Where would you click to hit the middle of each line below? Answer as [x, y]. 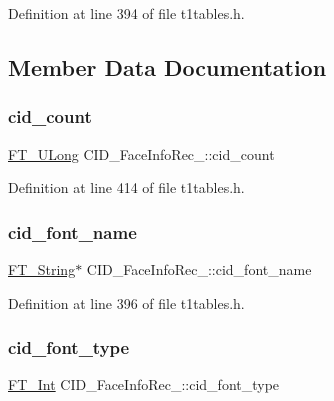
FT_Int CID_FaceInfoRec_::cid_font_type [144, 384]
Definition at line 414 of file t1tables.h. [126, 187]
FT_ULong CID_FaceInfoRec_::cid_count [141, 153]
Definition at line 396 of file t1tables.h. [126, 302]
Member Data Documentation [167, 66]
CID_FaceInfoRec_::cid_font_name [199, 269]
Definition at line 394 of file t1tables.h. [126, 13]
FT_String [42, 269]
